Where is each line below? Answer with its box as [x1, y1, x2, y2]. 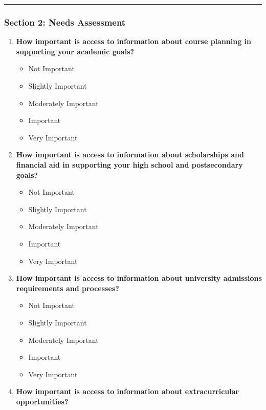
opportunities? [16, 396, 69, 406]
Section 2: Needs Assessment [4, 15, 126, 28]
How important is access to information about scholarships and [16, 149, 244, 160]
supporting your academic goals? [16, 46, 135, 56]
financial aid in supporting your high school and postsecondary [16, 159, 243, 170]
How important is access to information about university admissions [16, 273, 262, 283]
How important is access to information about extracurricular [16, 386, 239, 397]
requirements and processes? [16, 282, 119, 293]
